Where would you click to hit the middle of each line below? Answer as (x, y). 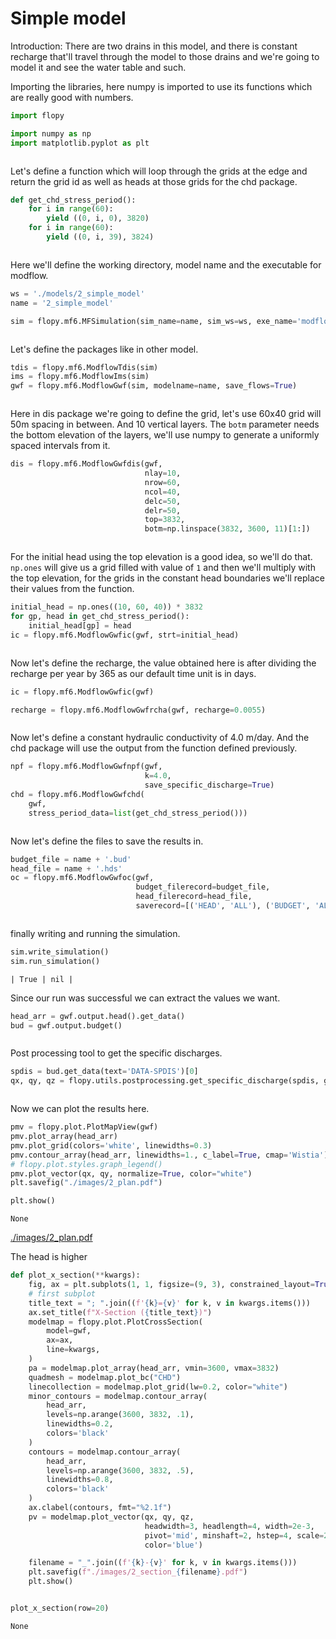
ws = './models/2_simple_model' (77, 293)
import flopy (37, 115)
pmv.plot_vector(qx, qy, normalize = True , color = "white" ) (131, 1173)
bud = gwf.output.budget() (66, 1025)
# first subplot (62, 1293)
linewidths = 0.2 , (80, 1424)
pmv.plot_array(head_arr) (64, 1137)
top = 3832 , (165, 520)
